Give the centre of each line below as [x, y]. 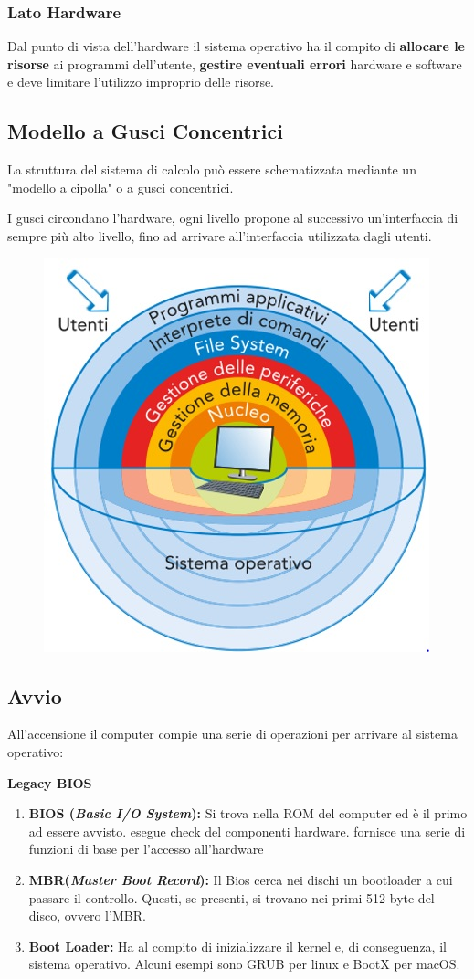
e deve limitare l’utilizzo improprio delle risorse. [141, 82]
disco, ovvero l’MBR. [87, 916]
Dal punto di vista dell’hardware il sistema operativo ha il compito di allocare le [236, 46]
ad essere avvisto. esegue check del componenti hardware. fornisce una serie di [247, 831]
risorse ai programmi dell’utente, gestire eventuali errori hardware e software [235, 63]
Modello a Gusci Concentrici [145, 131]
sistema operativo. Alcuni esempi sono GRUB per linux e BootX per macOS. [244, 964]
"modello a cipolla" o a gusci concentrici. [121, 187]
